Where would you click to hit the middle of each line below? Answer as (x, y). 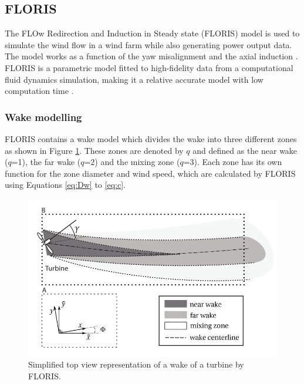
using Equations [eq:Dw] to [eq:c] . (65, 185)
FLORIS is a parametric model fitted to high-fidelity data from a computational (149, 67)
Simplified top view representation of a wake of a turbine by (136, 364)
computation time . (39, 91)
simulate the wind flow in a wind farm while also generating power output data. (148, 44)
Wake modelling (43, 117)
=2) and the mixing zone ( (132, 162)
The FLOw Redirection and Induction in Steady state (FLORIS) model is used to (152, 33)
